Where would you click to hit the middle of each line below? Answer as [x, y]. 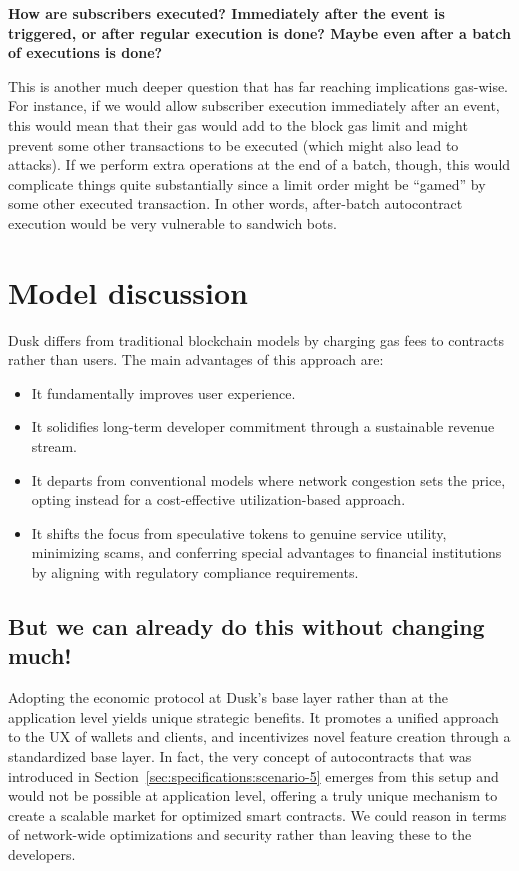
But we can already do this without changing [246, 625]
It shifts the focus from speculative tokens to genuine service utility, [239, 532]
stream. [54, 446]
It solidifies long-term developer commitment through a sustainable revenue [263, 426]
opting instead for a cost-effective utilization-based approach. [218, 499]
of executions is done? [85, 52]
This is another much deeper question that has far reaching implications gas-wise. [258, 85]
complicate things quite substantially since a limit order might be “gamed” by [247, 183]
